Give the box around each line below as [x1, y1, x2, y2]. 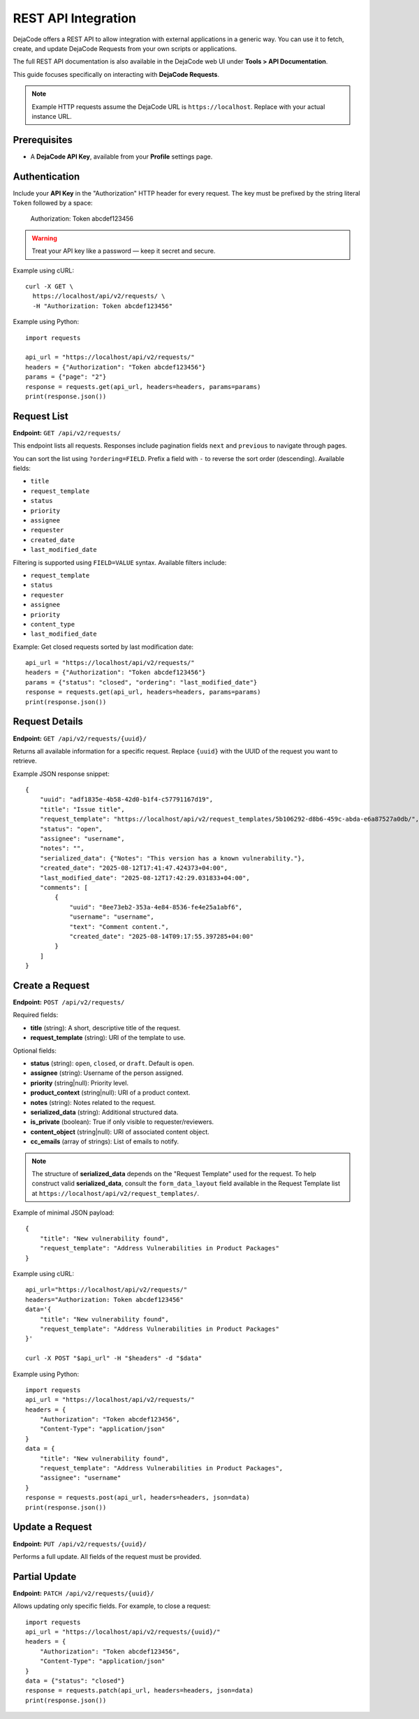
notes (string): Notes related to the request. [30, 1098, 156, 1106]
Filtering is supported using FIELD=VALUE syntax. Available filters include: [13, 558, 227, 566]
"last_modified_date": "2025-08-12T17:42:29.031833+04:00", [39, 874, 251, 882]
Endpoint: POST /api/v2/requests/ [13, 998, 125, 1007]
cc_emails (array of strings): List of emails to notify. [30, 1137, 179, 1146]
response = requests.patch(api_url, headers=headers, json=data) [25, 1687, 254, 1695]
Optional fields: [13, 1046, 57, 1055]
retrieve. [13, 756, 38, 765]
